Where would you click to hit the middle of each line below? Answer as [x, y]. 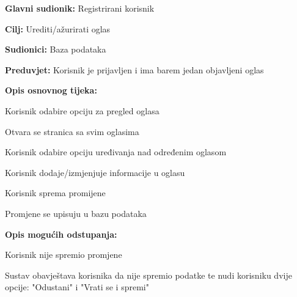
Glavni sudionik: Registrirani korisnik [80, 8]
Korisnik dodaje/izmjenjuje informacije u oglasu [95, 172]
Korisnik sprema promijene [55, 193]
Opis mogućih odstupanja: [61, 234]
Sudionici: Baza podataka [56, 49]
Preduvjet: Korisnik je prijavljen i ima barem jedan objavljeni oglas [134, 69]
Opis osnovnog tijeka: [51, 90]
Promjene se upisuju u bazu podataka [76, 213]
